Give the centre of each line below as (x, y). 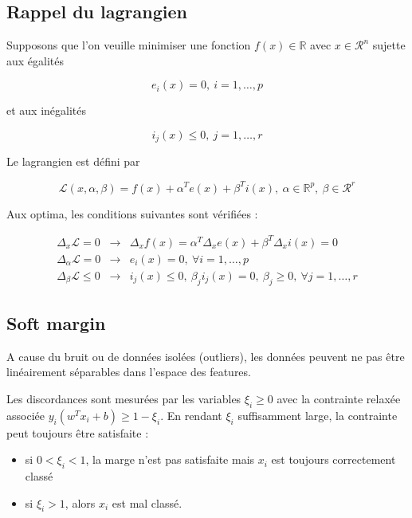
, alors (80, 502)
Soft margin (56, 322)
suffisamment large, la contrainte (318, 415)
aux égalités (35, 60)
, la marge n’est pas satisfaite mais (170, 459)
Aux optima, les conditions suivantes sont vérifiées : (132, 213)
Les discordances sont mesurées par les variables (124, 398)
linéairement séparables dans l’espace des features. (129, 372)
